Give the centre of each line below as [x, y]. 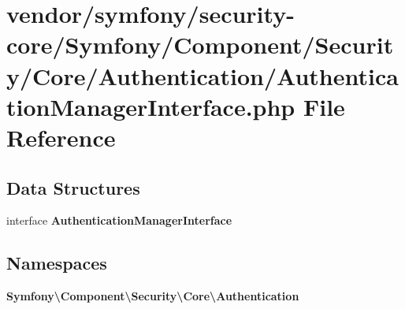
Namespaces [57, 263]
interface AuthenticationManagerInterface [119, 220]
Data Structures [73, 187]
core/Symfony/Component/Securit [200, 45]
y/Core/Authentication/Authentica [202, 75]
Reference [61, 137]
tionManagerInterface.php [151, 106]
